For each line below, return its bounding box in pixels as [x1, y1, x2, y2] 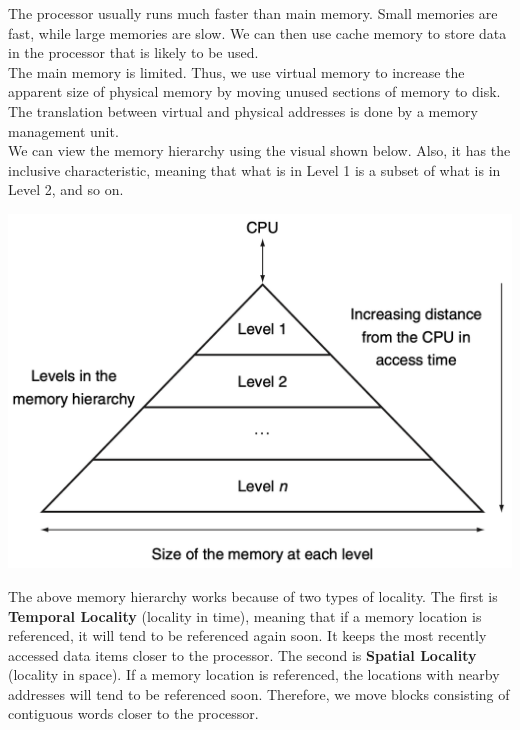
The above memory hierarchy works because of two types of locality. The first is [8, 585, 498, 606]
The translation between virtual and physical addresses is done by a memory [8, 100, 478, 121]
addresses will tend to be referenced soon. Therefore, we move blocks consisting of [8, 683, 510, 704]
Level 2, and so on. [8, 179, 124, 200]
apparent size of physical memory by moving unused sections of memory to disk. [8, 81, 501, 102]
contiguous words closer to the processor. [8, 703, 259, 724]
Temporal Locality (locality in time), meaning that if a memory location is [8, 605, 482, 626]
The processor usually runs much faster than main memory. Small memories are [8, 3, 498, 23]
